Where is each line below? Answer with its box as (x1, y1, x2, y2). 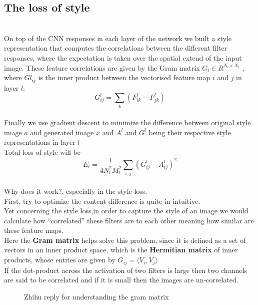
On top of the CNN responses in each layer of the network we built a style (4, 33, 231, 43)
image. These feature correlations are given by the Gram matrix (4, 62, 200, 73)
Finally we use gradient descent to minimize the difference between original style (4, 117, 251, 128)
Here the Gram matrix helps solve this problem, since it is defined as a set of (4, 234, 246, 245)
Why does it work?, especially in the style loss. (4, 185, 147, 196)
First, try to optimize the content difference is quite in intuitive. (4, 195, 200, 206)
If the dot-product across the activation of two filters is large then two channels (4, 264, 247, 275)
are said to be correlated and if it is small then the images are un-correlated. (4, 274, 238, 285)
